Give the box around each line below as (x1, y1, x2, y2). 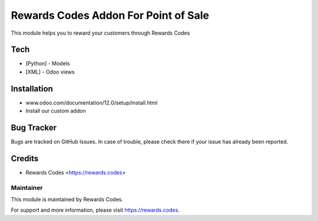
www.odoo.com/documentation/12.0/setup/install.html (25, 99, 158, 106)
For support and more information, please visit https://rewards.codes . (11, 206, 180, 214)
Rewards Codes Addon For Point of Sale (11, 9, 209, 22)
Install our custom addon (25, 108, 86, 115)
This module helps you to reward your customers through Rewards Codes (11, 29, 190, 36)
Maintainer (11, 183, 43, 192)
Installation (11, 83, 53, 93)
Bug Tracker (11, 122, 57, 132)
